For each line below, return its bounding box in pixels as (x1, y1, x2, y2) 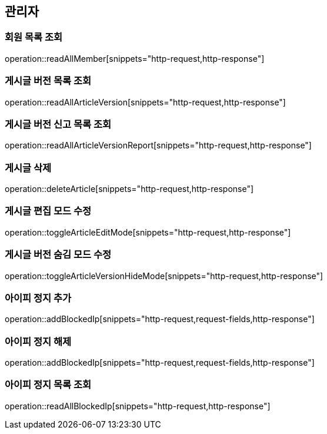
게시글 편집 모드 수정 (5, 205, 92, 217)
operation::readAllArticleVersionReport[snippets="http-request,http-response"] (5, 140, 312, 151)
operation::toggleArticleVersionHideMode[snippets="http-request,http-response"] (5, 270, 323, 281)
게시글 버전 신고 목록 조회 (5, 118, 112, 130)
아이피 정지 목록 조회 (5, 379, 92, 391)
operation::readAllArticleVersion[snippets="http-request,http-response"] (5, 97, 286, 107)
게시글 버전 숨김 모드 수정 (5, 249, 112, 261)
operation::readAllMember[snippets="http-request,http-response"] (5, 53, 265, 64)
